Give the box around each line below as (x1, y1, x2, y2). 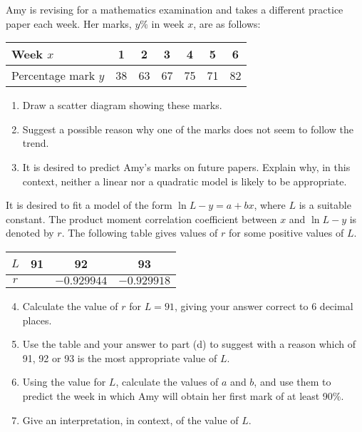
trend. (22, 135, 49, 150)
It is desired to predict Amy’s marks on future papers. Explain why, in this (22, 159, 351, 174)
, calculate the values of (115, 374, 219, 389)
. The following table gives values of (61, 225, 218, 240)
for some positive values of (229, 225, 344, 240)
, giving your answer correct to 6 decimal (174, 298, 353, 313)
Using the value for (22, 374, 106, 389)
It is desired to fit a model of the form (6, 197, 172, 212)
